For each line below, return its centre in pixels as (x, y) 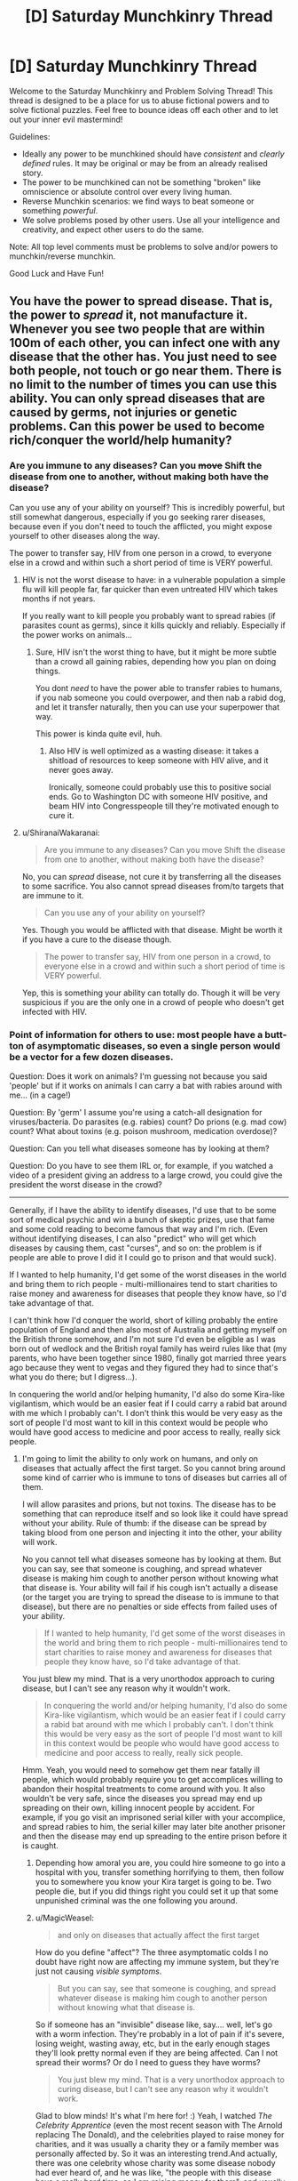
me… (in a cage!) (40, 1095)
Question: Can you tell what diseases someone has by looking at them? (139, 1148)
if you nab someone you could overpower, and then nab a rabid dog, (161, 697)
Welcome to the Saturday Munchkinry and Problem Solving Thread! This (141, 91)
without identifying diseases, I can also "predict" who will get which (133, 1238)
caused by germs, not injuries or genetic (123, 412)
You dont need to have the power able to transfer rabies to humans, (158, 688)
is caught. (40, 1845)
